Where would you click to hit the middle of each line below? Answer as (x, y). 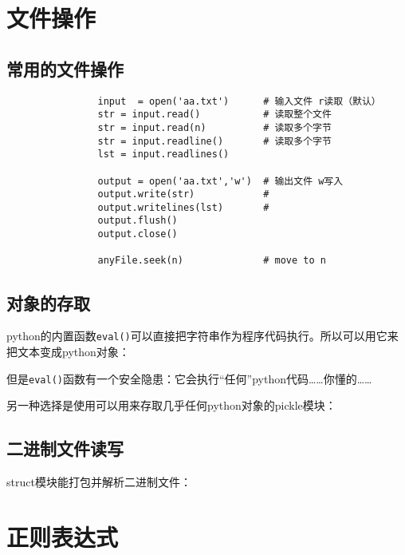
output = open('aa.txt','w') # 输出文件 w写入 (220, 181)
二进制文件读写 (65, 448)
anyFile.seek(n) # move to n (212, 261)
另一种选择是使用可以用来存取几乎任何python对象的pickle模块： (171, 405)
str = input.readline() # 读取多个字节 (214, 141)
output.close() (138, 234)
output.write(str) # (183, 194)
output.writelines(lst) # (183, 207)
